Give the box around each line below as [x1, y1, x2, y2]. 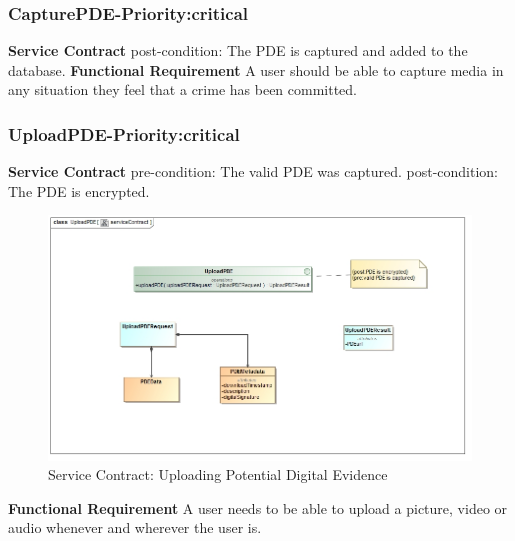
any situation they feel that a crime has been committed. [8, 79, 358, 100]
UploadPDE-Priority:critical [8, 121, 240, 146]
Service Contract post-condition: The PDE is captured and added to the [8, 40, 468, 61]
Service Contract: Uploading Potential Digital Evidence [48, 464, 388, 485]
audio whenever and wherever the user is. [8, 517, 262, 538]
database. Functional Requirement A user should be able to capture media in [8, 59, 504, 80]
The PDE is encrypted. [8, 180, 150, 201]
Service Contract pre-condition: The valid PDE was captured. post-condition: [8, 161, 498, 182]
